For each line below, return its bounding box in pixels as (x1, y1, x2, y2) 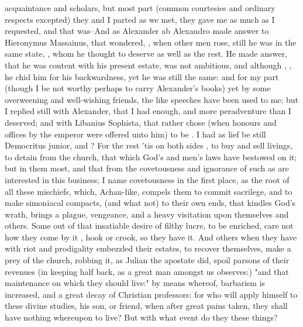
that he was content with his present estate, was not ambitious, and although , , (5, 58, 292, 71)
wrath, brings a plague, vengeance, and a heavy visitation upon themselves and (5, 208, 289, 220)
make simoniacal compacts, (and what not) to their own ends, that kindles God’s (5, 197, 296, 209)
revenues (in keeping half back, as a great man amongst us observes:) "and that (5, 265, 289, 277)
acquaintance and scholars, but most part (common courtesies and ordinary (5, 2, 276, 13)
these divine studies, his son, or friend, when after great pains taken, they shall (5, 300, 288, 312)
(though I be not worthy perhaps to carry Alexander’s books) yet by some (5, 82, 271, 94)
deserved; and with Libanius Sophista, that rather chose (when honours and (5, 116, 277, 128)
